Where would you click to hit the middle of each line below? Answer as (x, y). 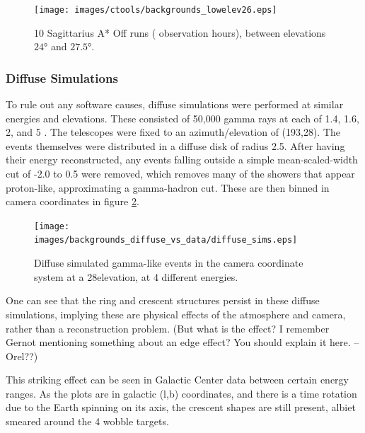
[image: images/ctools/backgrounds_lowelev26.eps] (156, 10)
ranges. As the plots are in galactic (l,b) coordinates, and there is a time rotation (181, 393)
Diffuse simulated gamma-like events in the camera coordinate (169, 263)
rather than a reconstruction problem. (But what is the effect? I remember (168, 328)
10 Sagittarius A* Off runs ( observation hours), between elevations (180, 32)
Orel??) (22, 356)
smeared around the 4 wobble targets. (87, 421)
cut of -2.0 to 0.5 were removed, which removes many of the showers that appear (180, 174)
